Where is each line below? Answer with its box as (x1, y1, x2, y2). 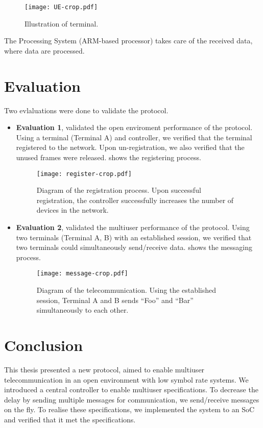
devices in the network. (36, 205, 109, 215)
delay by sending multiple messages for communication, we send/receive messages (4, 394, 259, 405)
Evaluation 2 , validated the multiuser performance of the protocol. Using (16, 221, 250, 232)
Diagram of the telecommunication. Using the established (36, 285, 217, 295)
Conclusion (4, 334, 83, 355)
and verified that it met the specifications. (4, 414, 136, 424)
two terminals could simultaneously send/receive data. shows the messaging (16, 242, 253, 253)
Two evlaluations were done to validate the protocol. (4, 105, 169, 115)
